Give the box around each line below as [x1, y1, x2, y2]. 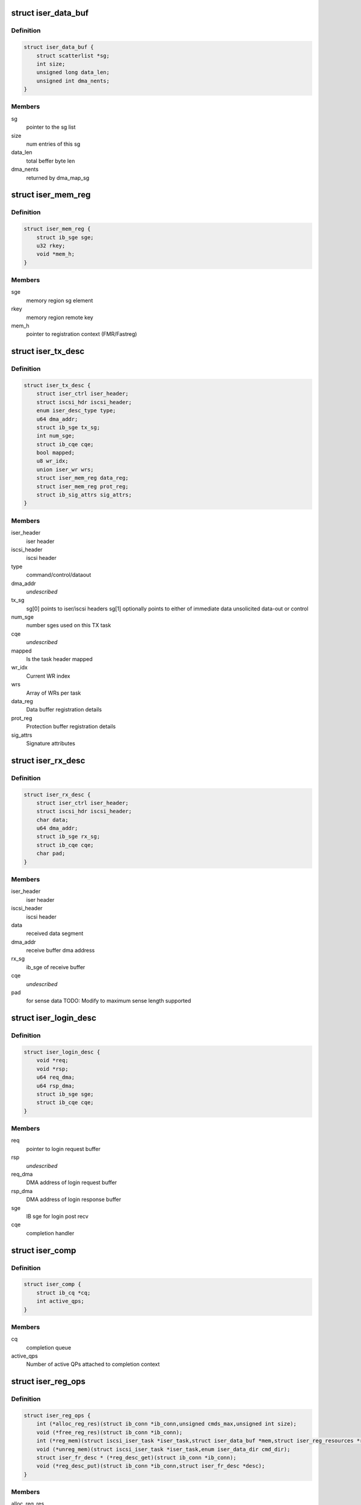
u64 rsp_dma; [36, 1082, 75, 1089]
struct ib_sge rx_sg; [36, 833, 100, 840]
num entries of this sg [26, 140, 81, 147]
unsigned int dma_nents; [36, 77, 110, 84]
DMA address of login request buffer [26, 1179, 117, 1186]
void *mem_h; [36, 250, 75, 258]
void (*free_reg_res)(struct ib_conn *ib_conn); [36, 1429, 183, 1436]
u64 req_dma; [36, 1074, 75, 1081]
